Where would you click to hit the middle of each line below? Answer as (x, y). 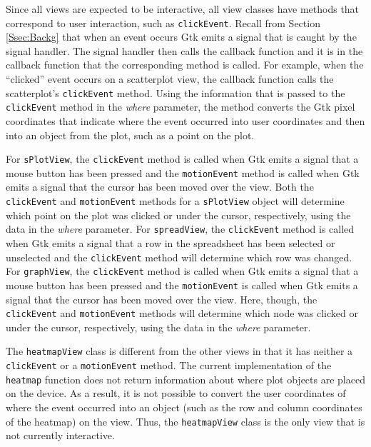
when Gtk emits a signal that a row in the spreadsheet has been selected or (171, 242)
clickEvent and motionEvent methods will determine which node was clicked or (182, 313)
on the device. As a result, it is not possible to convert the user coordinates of (176, 393)
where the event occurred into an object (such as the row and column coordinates (184, 407)
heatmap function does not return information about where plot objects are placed (185, 379)
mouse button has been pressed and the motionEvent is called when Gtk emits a (182, 285)
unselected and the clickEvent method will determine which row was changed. (179, 257)
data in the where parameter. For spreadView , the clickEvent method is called (180, 229)
